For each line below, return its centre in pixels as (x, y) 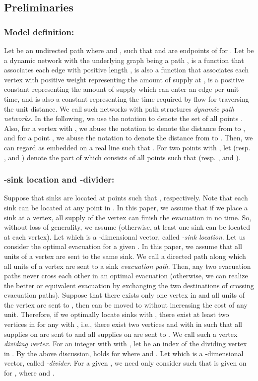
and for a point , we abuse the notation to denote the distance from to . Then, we (129, 138)
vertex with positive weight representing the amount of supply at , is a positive (124, 79)
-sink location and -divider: (59, 179)
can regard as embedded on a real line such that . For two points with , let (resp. (127, 147)
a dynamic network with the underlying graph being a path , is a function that (124, 60)
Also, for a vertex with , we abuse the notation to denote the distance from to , (125, 128)
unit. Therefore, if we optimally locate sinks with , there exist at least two (117, 314)
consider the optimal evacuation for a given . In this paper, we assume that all (123, 246)
